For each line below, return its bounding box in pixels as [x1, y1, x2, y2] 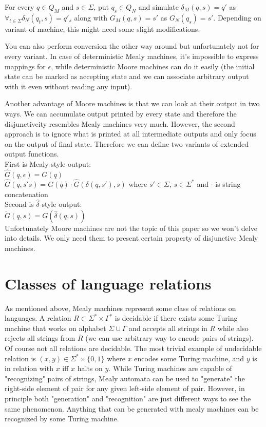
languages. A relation [5, 313, 71, 323]
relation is [5, 353, 36, 363]
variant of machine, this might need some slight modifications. [5, 23, 200, 34]
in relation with [5, 363, 53, 374]
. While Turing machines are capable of [108, 363, 232, 374]
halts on [77, 363, 103, 374]
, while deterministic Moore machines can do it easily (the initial [51, 61, 255, 71]
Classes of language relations [5, 273, 212, 294]
